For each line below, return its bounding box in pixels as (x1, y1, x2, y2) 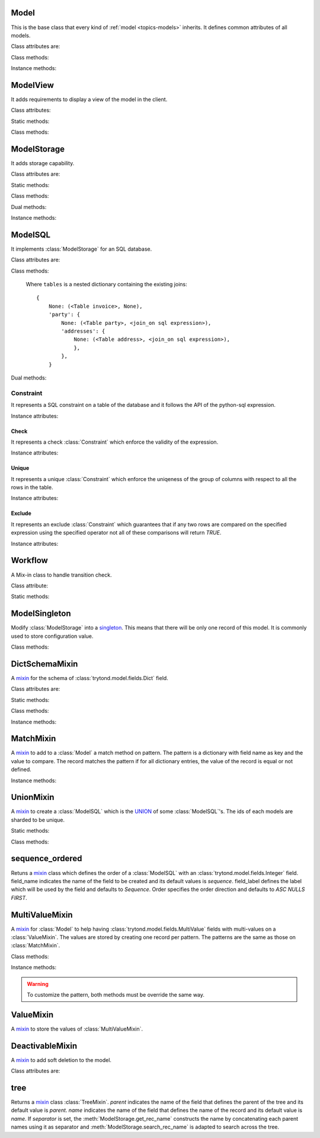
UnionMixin (11, 792, 55, 802)
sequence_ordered (11, 853, 82, 864)
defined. (11, 766, 32, 773)
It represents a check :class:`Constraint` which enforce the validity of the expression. (11, 438, 219, 445)
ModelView (11, 80, 55, 90)
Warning (27, 980, 49, 987)
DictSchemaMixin (11, 659, 78, 669)
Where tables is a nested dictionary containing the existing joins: (25, 281, 187, 288)
